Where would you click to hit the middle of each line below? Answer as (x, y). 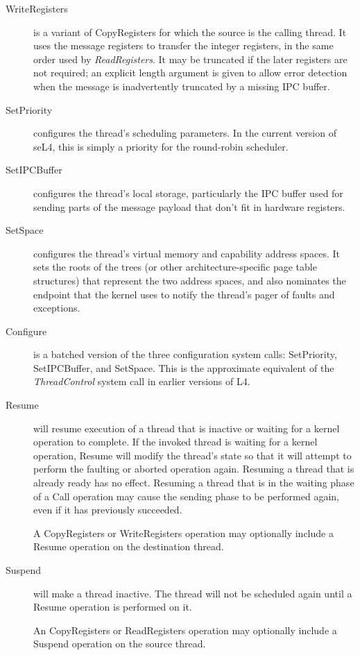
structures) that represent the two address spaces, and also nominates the (190, 280)
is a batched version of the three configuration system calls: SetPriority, (185, 354)
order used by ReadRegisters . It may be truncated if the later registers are (190, 59)
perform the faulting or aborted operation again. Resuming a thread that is (194, 469)
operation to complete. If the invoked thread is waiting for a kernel (175, 442)
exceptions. (57, 308)
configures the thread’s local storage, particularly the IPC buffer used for (188, 193)
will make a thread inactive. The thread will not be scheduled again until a (193, 593)
